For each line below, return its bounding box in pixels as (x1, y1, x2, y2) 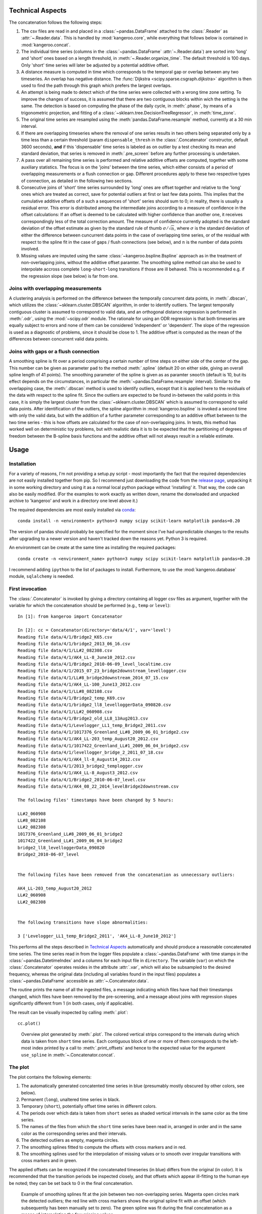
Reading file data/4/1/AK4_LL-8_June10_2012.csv (17, 655, 135, 660)
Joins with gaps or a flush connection (9, 348, 99, 354)
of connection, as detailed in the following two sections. (21, 178, 133, 184)
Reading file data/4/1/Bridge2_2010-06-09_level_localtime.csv (17, 661, 171, 667)
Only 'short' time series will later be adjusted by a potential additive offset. (21, 62, 169, 68)
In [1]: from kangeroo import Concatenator (17, 614, 123, 619)
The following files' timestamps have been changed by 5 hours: (17, 797, 174, 803)
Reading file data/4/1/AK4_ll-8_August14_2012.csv (17, 757, 141, 762)
